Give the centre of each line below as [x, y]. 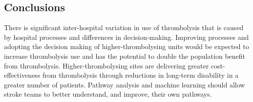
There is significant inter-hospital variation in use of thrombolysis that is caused [124, 27]
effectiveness [22, 75]
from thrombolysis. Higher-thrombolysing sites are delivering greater [106, 65]
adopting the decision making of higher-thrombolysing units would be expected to [126, 46]
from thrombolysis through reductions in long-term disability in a [141, 75]
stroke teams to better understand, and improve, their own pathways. [108, 94]
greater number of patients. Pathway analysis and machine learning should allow [125, 84]
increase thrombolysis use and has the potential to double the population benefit [125, 56]
